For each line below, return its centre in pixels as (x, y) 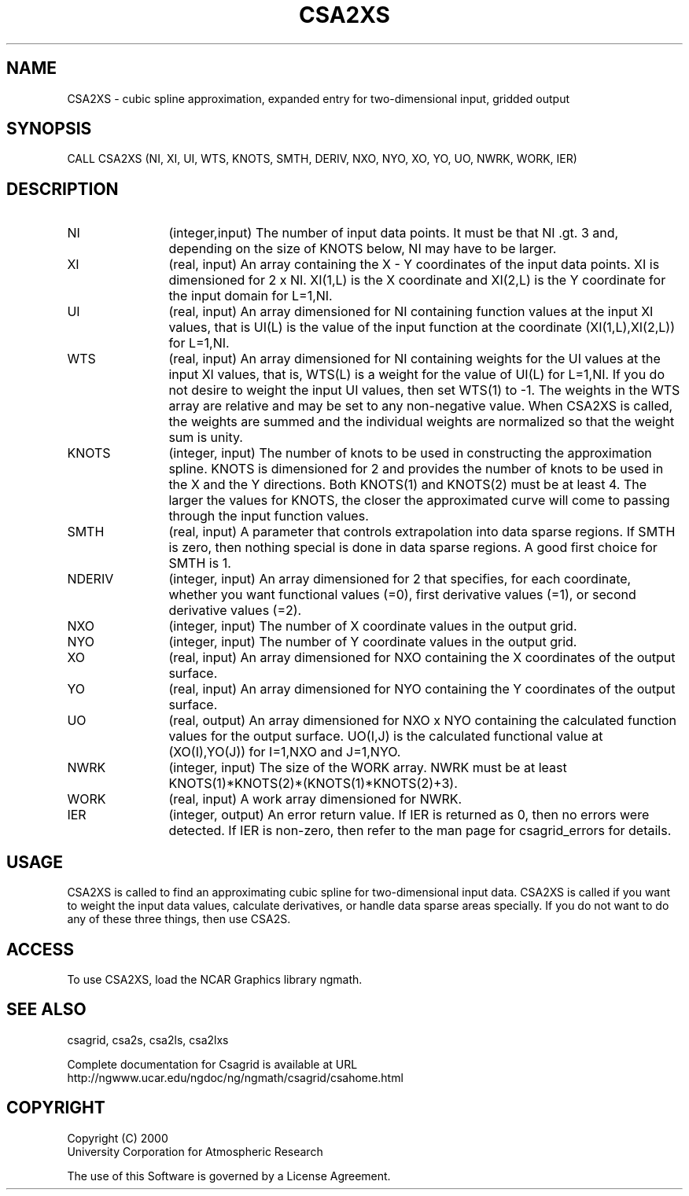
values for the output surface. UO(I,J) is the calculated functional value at (386, 736)
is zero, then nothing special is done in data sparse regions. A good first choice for (413, 548)
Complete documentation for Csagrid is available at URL (212, 1064)
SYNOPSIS (49, 129)
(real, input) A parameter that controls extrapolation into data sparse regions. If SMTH (422, 532)
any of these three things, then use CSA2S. (179, 919)
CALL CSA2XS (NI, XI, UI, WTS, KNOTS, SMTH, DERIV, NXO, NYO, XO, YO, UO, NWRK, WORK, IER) (322, 159)
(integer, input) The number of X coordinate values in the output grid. (373, 626)
